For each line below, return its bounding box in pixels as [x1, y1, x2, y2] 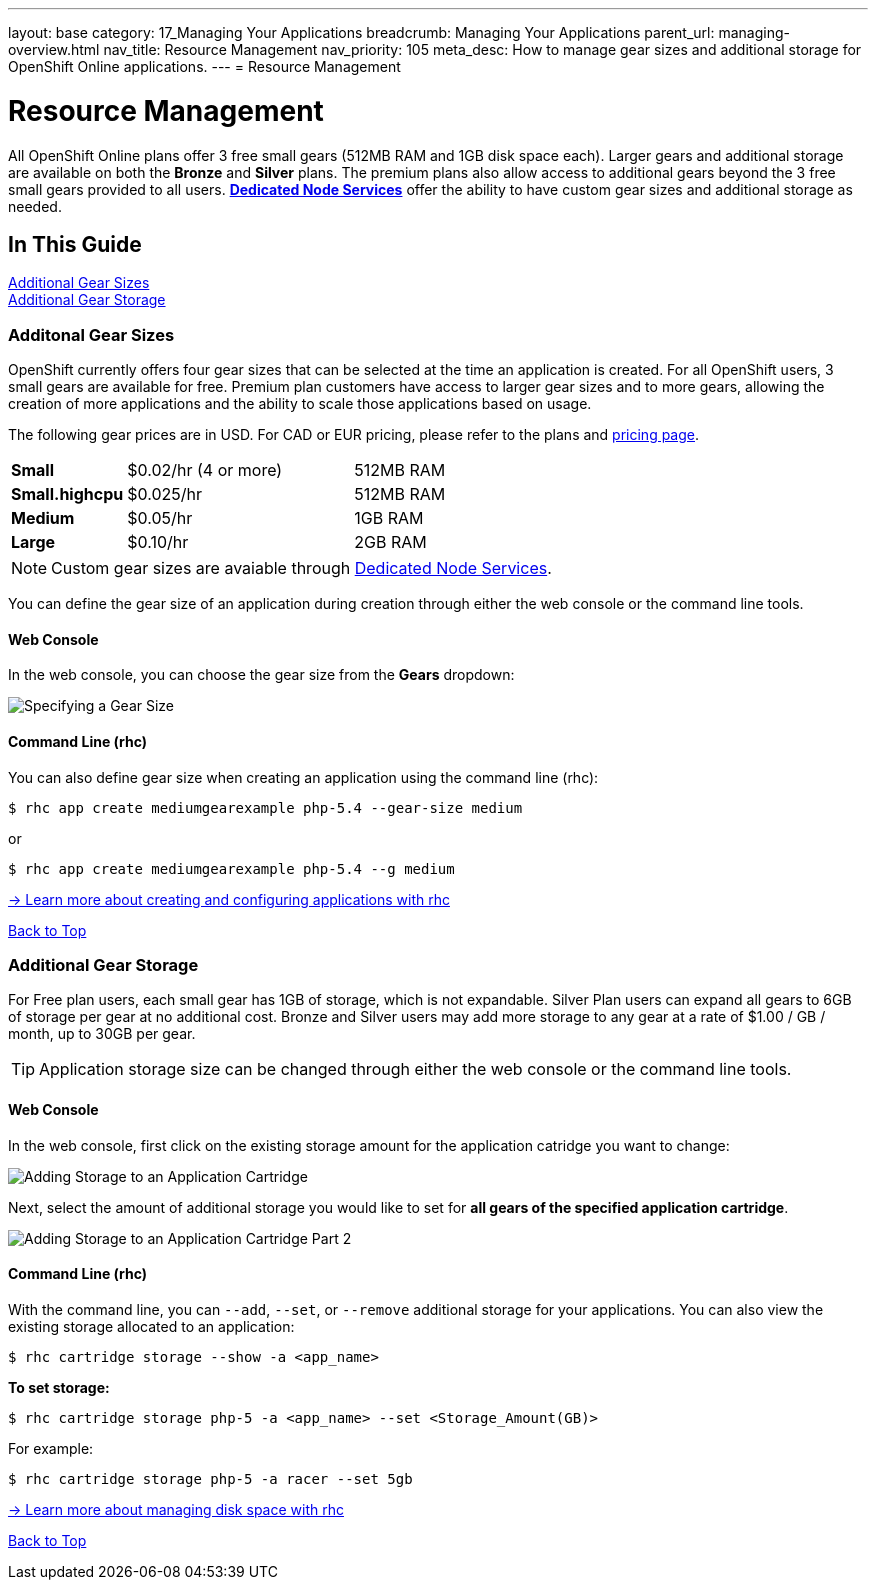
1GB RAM [354, 508, 424, 529]
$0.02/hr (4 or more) [127, 460, 283, 481]
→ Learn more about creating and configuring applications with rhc [8, 890, 450, 908]
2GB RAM [354, 532, 427, 553]
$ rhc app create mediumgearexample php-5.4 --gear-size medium [8, 799, 523, 816]
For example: [8, 1439, 94, 1457]
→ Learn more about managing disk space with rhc [8, 1500, 344, 1518]
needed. [8, 197, 62, 215]
